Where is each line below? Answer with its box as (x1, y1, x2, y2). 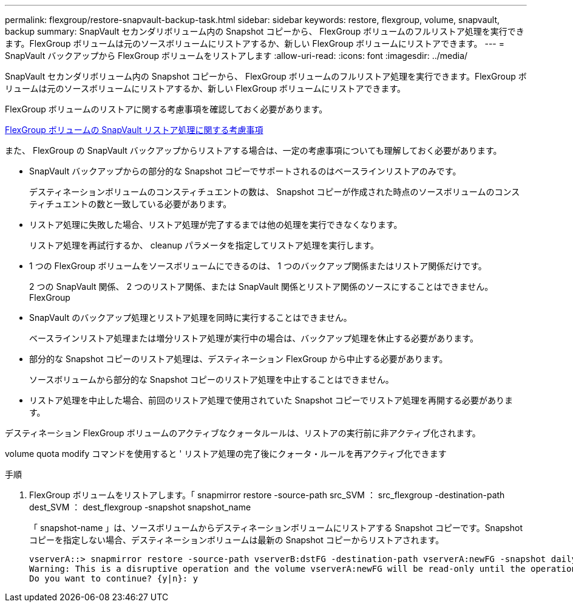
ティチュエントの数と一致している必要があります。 (29, 199, 232, 209)
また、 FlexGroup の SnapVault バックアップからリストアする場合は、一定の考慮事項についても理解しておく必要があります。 (5, 145, 502, 156)
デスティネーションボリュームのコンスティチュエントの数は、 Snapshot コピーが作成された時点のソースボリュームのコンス (29, 187, 520, 197)
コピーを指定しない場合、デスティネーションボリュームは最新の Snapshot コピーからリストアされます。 (29, 535, 444, 545)
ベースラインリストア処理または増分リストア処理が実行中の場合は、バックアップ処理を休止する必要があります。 (29, 333, 478, 343)
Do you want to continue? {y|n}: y (29, 574, 198, 583)
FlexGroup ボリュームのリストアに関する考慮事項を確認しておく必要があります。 (5, 104, 328, 114)
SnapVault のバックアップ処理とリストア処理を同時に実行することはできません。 (29, 312, 352, 323)
